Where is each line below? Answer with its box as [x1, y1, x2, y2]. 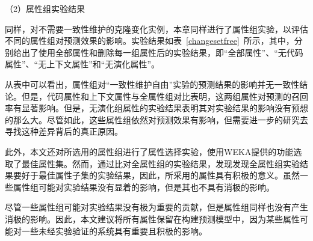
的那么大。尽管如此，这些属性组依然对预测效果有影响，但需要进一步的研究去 [5, 113, 308, 126]
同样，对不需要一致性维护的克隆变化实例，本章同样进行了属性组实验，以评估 [5, 22, 308, 35]
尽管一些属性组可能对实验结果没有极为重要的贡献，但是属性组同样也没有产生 [5, 201, 308, 213]
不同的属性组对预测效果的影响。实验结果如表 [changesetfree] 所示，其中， [5, 34, 294, 47]
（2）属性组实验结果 [5, 2, 85, 14]
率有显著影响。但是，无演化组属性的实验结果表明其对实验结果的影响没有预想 [5, 102, 308, 114]
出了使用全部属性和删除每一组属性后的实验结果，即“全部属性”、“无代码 [21, 46, 303, 58]
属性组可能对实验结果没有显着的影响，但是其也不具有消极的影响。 [13, 180, 274, 193]
